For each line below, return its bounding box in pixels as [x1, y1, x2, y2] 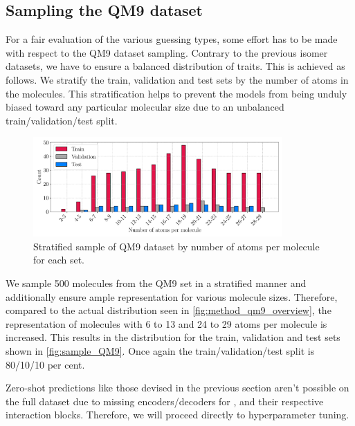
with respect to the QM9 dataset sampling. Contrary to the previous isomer [6, 45, 328, 59]
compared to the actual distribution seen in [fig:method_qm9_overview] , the [6, 303, 331, 317]
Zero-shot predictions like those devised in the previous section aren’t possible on [6, 380, 349, 395]
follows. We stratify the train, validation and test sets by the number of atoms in [6, 72, 349, 86]
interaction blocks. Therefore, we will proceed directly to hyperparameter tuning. [6, 407, 349, 422]
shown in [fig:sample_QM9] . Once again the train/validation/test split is [6, 344, 315, 358]
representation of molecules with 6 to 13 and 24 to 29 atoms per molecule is [6, 316, 327, 331]
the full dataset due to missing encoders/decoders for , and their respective [6, 393, 324, 408]
